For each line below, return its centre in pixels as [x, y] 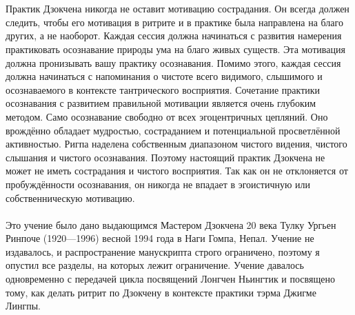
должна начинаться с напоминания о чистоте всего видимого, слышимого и [164, 76]
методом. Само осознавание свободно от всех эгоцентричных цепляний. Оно [167, 116]
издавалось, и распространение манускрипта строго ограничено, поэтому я [163, 251]
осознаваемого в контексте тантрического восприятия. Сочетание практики [163, 89]
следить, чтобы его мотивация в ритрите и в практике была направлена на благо [174, 22]
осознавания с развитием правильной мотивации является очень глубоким [161, 103]
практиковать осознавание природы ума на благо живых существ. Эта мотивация [175, 49]
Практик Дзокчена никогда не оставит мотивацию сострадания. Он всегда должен [177, 9]
